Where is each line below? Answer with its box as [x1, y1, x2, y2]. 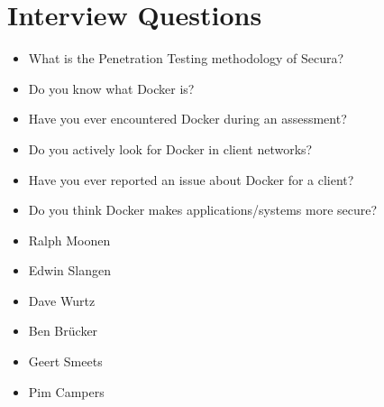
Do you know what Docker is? [28, 79, 195, 97]
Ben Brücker [28, 321, 98, 340]
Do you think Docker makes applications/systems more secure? [28, 200, 378, 219]
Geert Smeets [28, 352, 103, 371]
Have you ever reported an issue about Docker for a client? [28, 170, 354, 189]
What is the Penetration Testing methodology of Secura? [28, 49, 344, 68]
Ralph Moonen [28, 230, 111, 249]
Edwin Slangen [28, 261, 112, 280]
